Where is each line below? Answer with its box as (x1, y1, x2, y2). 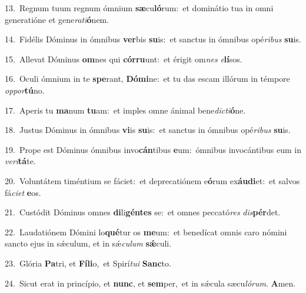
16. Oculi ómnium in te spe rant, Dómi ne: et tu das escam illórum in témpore (5, 72, 290, 85)
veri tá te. (5, 155, 36, 167)
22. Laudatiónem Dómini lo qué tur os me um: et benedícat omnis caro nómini (5, 225, 287, 238)
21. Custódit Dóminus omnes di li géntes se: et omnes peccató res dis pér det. (5, 206, 281, 218)
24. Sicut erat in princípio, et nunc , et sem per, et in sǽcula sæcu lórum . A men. (5, 277, 296, 289)
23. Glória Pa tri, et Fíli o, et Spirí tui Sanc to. (5, 257, 171, 269)
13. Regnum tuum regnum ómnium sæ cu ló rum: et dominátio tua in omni (5, 2, 274, 14)
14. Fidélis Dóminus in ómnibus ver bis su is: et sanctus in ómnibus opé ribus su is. (5, 33, 301, 45)
